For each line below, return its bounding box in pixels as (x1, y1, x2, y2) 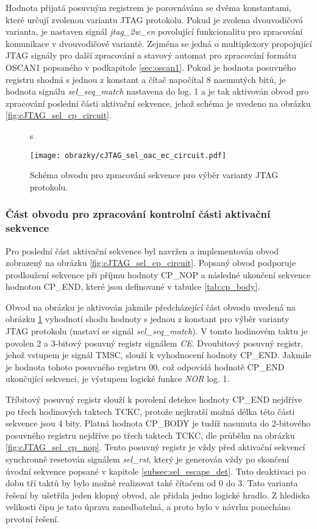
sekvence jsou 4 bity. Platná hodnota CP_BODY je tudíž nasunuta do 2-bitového (5, 417, 311, 430)
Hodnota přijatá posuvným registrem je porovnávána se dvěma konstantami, (5, 1, 291, 13)
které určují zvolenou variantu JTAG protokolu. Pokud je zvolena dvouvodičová (5, 13, 303, 26)
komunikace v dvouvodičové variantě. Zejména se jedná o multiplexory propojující (5, 37, 312, 49)
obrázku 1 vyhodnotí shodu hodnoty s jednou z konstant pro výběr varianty (5, 312, 290, 325)
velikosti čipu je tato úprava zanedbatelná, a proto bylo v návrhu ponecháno (5, 500, 291, 513)
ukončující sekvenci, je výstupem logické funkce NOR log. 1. (5, 372, 230, 385)
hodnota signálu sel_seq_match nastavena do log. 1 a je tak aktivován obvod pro (5, 85, 309, 98)
